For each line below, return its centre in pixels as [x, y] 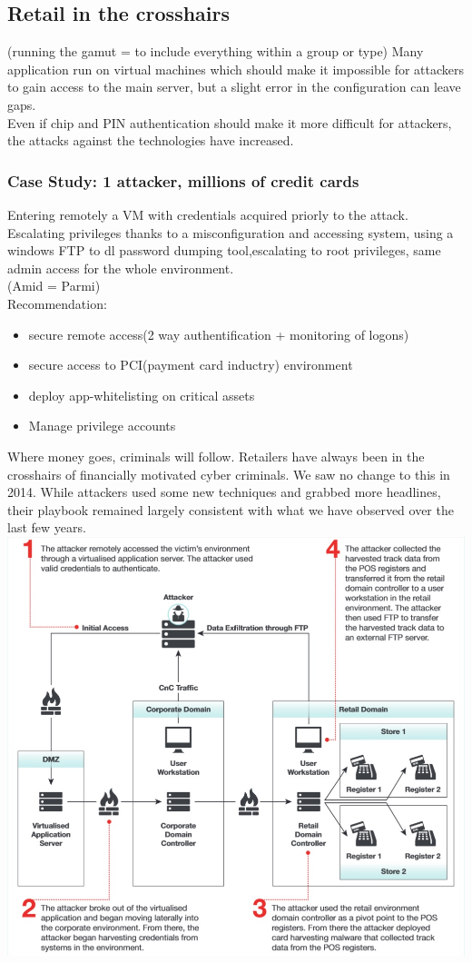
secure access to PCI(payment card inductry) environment [191, 365]
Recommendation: [57, 303]
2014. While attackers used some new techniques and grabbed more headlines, [224, 492]
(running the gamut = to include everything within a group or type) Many [216, 51]
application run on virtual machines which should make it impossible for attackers [236, 69]
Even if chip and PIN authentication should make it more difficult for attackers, [230, 122]
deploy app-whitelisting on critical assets [142, 395]
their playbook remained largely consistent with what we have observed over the [231, 509]
